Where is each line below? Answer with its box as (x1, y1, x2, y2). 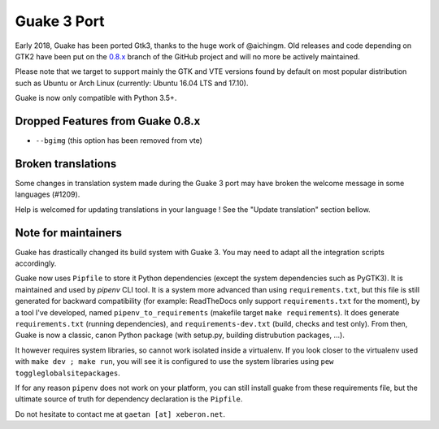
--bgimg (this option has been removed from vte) (35, 136, 203, 145)
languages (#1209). (15, 189, 80, 199)
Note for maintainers (15, 226, 122, 240)
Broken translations (15, 157, 117, 171)
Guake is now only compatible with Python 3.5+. (15, 93, 177, 103)
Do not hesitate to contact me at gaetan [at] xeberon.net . (15, 409, 226, 418)
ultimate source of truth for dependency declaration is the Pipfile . (15, 394, 243, 404)
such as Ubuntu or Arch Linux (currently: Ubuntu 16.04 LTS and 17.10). (15, 78, 249, 88)
